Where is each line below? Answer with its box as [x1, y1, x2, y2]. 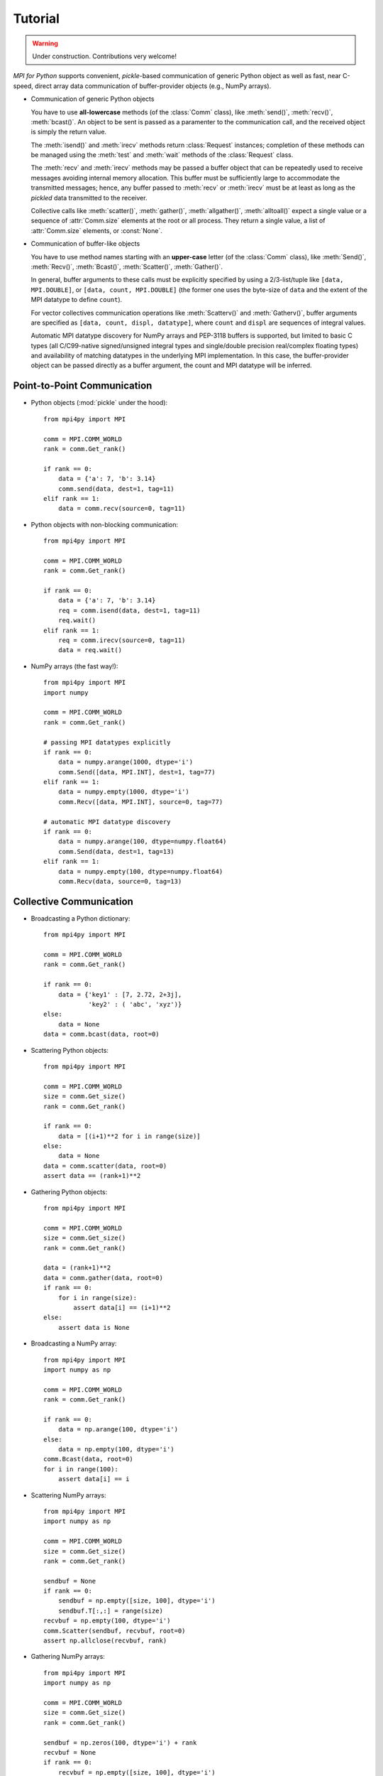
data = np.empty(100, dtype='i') [57, 1446, 175, 1453]
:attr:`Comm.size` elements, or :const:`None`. [30, 226, 162, 234]
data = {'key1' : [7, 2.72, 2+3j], [57, 990, 182, 998]
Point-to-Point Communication [13, 380, 152, 392]
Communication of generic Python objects [30, 94, 155, 103]
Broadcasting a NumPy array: [30, 1339, 117, 1348]
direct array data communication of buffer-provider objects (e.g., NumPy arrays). [34, 82, 272, 90]
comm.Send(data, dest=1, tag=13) [57, 848, 175, 855]
